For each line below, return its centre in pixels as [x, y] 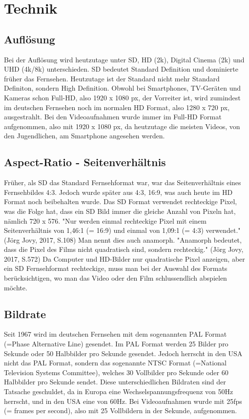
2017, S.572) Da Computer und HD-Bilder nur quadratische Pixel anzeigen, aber [124, 258]
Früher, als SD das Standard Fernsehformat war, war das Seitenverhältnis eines [123, 182]
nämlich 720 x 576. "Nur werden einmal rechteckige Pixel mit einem [105, 220]
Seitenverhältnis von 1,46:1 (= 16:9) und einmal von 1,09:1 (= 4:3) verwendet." [122, 230]
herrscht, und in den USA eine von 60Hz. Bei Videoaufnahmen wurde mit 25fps [123, 401]
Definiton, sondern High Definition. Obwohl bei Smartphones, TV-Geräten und [122, 88]
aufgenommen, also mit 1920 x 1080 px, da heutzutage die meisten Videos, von [122, 126]
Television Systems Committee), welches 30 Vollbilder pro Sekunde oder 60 [116, 372]
